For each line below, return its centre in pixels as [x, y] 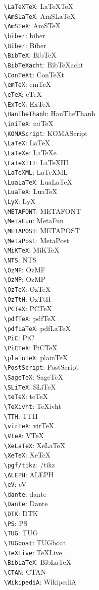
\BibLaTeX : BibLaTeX [38, 562]
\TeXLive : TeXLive [33, 552]
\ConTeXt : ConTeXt [34, 74]
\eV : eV [15, 484]
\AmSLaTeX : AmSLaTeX [40, 16]
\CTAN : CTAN [25, 572]
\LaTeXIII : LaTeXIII [36, 162]
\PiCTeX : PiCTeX [31, 347]
